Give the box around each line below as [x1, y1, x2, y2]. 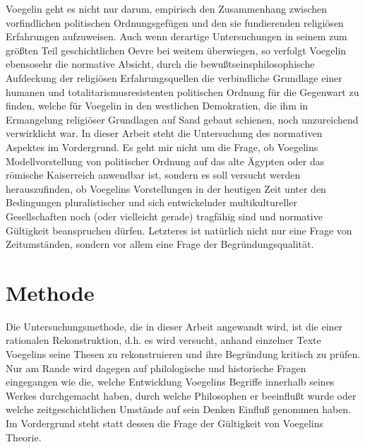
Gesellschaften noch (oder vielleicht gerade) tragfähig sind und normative [6, 208, 323, 223]
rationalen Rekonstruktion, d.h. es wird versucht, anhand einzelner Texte [6, 333, 321, 347]
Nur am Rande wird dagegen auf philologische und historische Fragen [6, 360, 306, 375]
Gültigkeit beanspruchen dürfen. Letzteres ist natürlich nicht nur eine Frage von [6, 222, 352, 237]
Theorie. [6, 429, 42, 444]
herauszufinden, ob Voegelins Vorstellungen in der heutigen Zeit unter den [6, 181, 326, 196]
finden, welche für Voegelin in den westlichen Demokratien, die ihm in [6, 98, 309, 113]
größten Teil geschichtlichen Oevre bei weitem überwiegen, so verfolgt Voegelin [6, 42, 347, 57]
